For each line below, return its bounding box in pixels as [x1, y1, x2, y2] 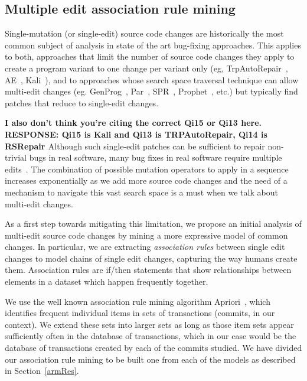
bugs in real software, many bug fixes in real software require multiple [29, 151, 282, 164]
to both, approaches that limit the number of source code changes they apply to [5, 50, 295, 63]
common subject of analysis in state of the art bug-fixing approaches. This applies [5, 38, 301, 51]
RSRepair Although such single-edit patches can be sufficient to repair [5, 139, 265, 152]
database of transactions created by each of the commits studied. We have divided [5, 341, 302, 354]
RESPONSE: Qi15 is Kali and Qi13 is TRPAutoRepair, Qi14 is [5, 128, 267, 140]
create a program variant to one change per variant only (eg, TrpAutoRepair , [5, 61, 288, 74]
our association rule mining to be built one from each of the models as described [5, 353, 296, 365]
